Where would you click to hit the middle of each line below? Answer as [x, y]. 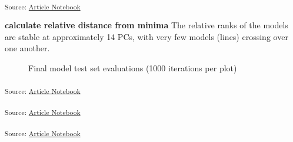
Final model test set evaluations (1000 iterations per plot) [133, 67]
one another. [27, 48]
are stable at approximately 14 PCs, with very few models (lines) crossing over [146, 36]
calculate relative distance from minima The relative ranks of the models [146, 25]
